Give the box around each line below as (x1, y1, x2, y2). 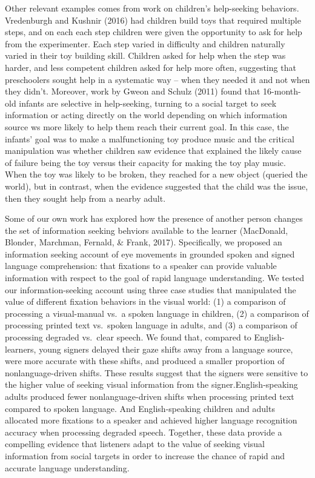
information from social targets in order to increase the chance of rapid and (5, 449, 285, 462)
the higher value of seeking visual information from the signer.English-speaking (5, 378, 298, 391)
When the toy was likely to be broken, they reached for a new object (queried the (5, 168, 308, 181)
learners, (5, 342, 36, 355)
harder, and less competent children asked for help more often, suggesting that (5, 61, 296, 73)
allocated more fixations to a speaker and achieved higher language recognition (5, 414, 297, 427)
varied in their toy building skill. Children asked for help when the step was (5, 49, 286, 62)
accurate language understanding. (5, 461, 130, 474)
